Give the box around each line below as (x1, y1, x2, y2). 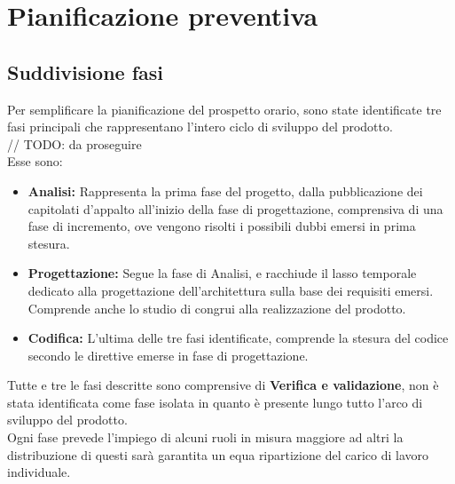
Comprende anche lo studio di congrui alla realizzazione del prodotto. (27, 298, 406, 317)
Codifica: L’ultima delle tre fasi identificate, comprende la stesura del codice (27, 329, 449, 347)
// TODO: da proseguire (7, 134, 142, 153)
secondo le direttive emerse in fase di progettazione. (27, 345, 309, 364)
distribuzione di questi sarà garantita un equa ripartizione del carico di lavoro (7, 445, 428, 464)
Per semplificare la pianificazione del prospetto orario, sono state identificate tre (7, 99, 442, 118)
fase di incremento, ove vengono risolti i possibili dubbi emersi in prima (27, 217, 416, 235)
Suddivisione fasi (7, 58, 164, 85)
